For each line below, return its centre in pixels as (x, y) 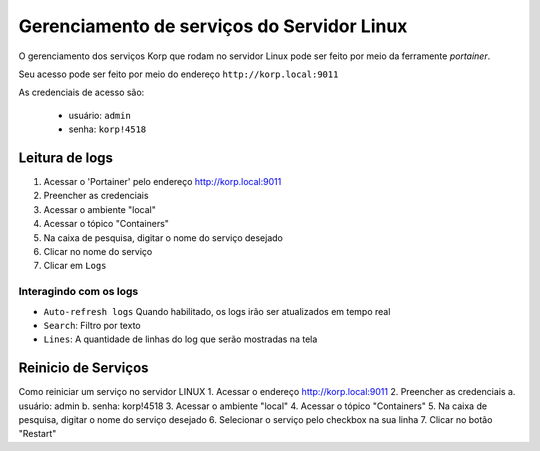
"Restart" (37, 434)
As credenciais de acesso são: (81, 92)
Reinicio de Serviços (83, 368)
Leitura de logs (66, 157)
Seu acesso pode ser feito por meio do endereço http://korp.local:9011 (178, 74)
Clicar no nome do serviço (98, 251)
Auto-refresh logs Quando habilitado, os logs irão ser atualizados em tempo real (217, 311)
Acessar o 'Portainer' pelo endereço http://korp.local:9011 (162, 182)
